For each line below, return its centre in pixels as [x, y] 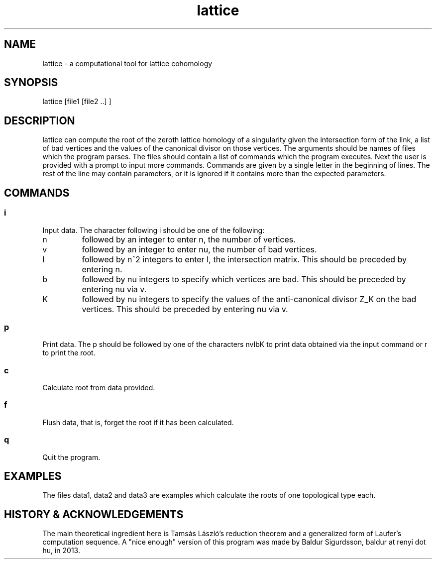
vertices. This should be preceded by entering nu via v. [185, 309]
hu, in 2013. [61, 551]
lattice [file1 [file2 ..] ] [77, 102]
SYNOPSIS [31, 83]
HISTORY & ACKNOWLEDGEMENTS [94, 514]
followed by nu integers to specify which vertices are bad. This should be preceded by [244, 279]
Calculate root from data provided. [99, 388]
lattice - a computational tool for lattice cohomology [127, 63]
